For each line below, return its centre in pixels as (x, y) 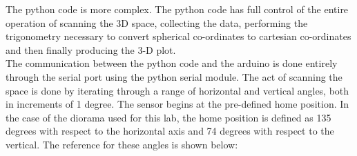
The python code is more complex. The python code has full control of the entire (177, 9)
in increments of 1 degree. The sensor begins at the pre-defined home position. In (177, 104)
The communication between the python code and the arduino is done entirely (172, 63)
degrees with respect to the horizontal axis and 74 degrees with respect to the (170, 131)
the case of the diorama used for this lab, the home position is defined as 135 (168, 117)
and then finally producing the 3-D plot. (91, 49)
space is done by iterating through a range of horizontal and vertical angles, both (177, 90)
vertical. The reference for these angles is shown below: (122, 144)
